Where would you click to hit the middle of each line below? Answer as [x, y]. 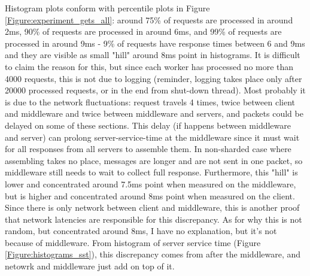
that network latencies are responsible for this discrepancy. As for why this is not [154, 219]
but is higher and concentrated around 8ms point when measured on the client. [150, 195]
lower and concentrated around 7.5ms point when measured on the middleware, [151, 184]
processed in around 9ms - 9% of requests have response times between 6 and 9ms [155, 43]
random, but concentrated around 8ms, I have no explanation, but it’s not [141, 231]
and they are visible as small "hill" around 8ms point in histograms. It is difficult [153, 55]
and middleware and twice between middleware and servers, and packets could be [154, 113]
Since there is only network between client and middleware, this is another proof [152, 207]
